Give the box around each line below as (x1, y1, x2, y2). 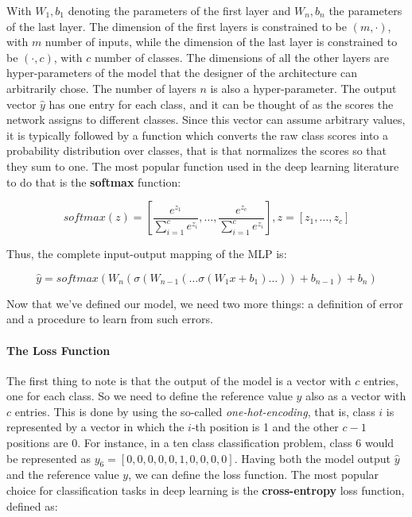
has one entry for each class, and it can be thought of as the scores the (49, 95, 394, 112)
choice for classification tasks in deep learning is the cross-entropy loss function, (6, 482, 405, 499)
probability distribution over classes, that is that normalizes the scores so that (6, 142, 387, 159)
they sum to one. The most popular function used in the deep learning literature (6, 157, 399, 174)
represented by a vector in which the (6, 419, 185, 435)
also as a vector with (305, 388, 406, 404)
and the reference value (6, 466, 119, 483)
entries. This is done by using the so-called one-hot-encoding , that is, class (14, 403, 375, 419)
